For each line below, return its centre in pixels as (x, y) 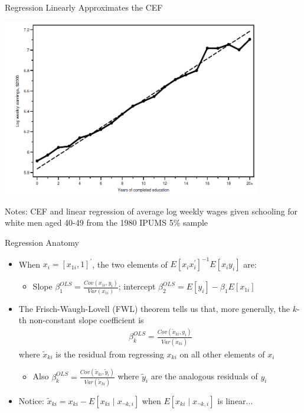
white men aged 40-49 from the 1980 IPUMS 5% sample (107, 222)
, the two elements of (130, 264)
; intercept (137, 286)
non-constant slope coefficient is (86, 320)
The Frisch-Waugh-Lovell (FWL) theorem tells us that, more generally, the (154, 308)
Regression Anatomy (42, 243)
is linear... (235, 400)
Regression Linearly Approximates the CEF (84, 7)
